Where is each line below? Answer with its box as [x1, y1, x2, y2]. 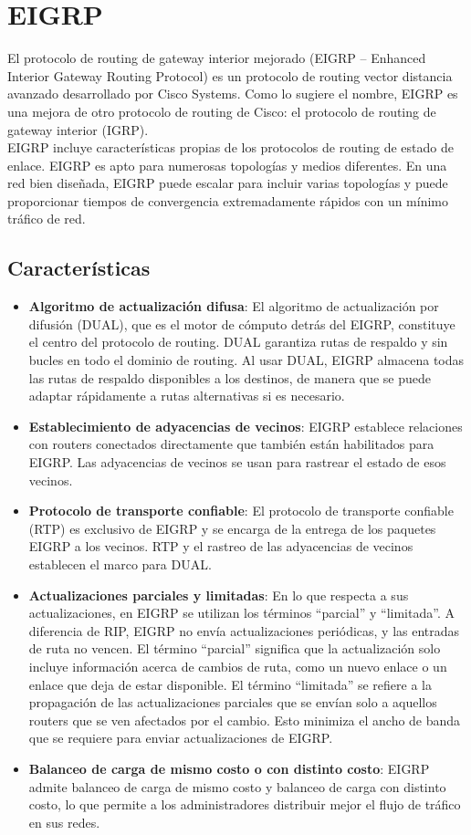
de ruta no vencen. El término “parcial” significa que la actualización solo [28, 639, 441, 658]
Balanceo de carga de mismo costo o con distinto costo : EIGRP [28, 758, 430, 778]
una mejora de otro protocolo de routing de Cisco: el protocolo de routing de [7, 101, 436, 120]
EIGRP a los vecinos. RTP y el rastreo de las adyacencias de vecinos [28, 537, 413, 556]
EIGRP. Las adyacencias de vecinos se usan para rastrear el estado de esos [28, 453, 446, 472]
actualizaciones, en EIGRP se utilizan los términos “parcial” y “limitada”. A [28, 603, 455, 622]
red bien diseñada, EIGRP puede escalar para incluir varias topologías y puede [7, 173, 448, 193]
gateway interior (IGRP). [7, 120, 149, 139]
